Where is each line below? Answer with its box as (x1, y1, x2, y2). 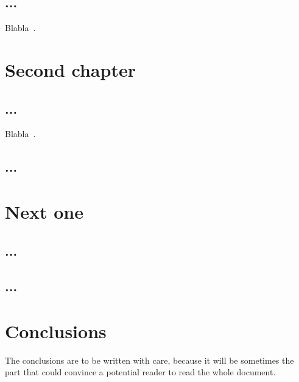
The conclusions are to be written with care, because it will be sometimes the (5, 353, 294, 366)
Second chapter (5, 57, 136, 82)
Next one (5, 199, 83, 224)
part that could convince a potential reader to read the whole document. (5, 366, 276, 378)
